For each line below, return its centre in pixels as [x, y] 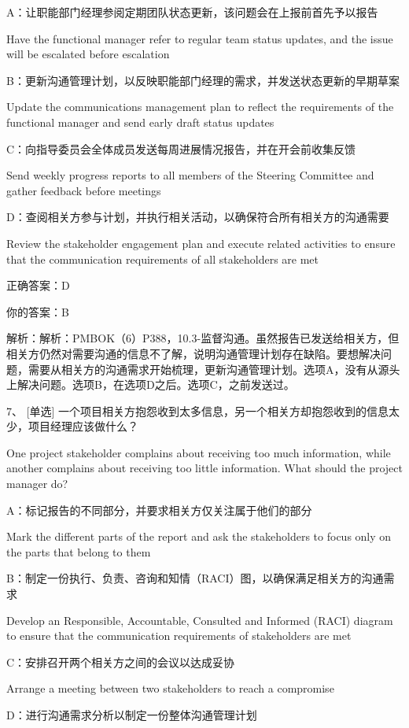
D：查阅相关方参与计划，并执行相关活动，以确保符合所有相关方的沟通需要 [198, 217]
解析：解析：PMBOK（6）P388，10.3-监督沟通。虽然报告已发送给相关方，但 [203, 338]
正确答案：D [38, 285]
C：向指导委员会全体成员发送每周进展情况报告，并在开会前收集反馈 [181, 148]
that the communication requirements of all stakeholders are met [163, 259]
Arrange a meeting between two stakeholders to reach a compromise [170, 688]
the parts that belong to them [79, 551]
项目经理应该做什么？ [83, 426]
